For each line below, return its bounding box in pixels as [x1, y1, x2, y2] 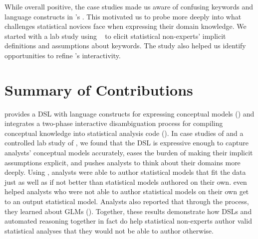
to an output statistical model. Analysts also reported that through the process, [4, 196, 249, 207]
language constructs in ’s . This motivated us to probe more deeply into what [4, 11, 242, 21]
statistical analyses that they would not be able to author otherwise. [4, 225, 214, 236]
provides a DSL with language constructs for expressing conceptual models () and [4, 108, 255, 119]
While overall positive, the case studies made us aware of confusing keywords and [4, 1, 254, 11]
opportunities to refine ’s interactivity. [4, 50, 121, 60]
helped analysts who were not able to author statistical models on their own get [4, 186, 249, 197]
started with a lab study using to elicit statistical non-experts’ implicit [4, 30, 226, 41]
